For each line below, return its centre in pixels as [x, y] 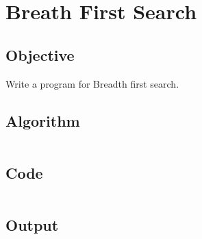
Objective [40, 54]
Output [32, 224]
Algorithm [43, 120]
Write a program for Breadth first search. [92, 83]
